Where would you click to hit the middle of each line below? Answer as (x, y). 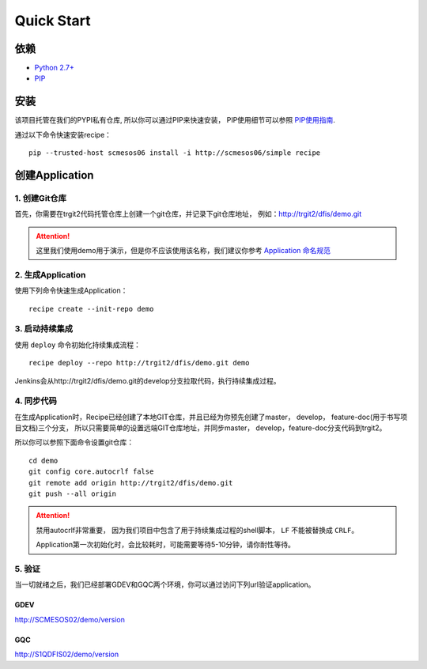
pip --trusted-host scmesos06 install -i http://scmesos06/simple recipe (175, 153)
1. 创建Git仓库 (41, 198)
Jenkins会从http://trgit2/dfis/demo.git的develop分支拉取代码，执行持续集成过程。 (147, 380)
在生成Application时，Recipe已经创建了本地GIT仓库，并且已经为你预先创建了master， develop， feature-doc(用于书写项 (211, 417)
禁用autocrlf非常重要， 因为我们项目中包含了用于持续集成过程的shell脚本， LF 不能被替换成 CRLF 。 (197, 530)
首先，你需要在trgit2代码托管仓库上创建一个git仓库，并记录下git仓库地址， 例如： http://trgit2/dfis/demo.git (188, 214)
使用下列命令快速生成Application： (71, 291)
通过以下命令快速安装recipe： (63, 134)
